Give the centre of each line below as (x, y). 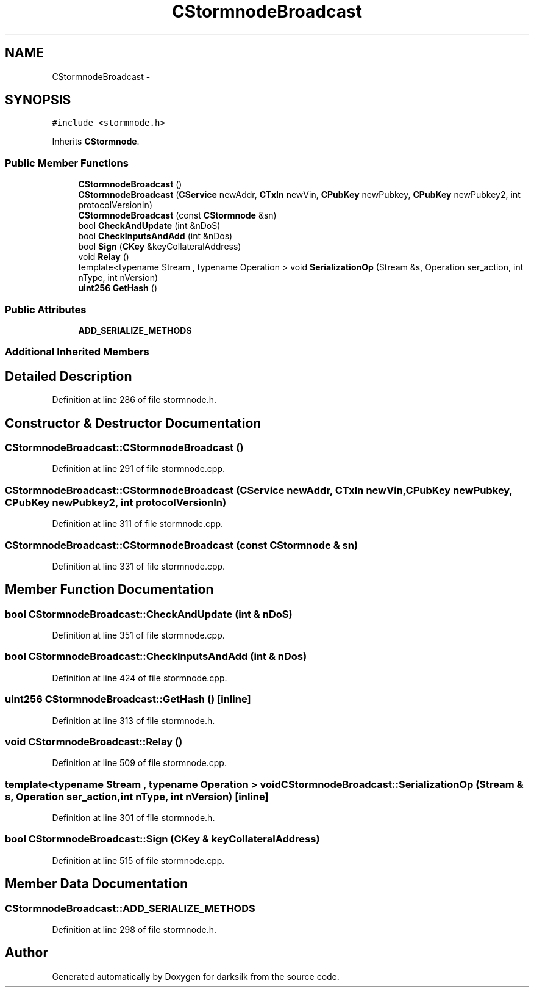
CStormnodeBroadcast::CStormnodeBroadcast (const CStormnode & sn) (182, 545)
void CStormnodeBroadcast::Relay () (94, 741)
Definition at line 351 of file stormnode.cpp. (138, 635)
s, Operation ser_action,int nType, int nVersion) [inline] (137, 796)
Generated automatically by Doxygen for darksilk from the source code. (196, 976)
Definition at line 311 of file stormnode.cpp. (138, 524)
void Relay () (104, 257)
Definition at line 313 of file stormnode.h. (133, 720)
